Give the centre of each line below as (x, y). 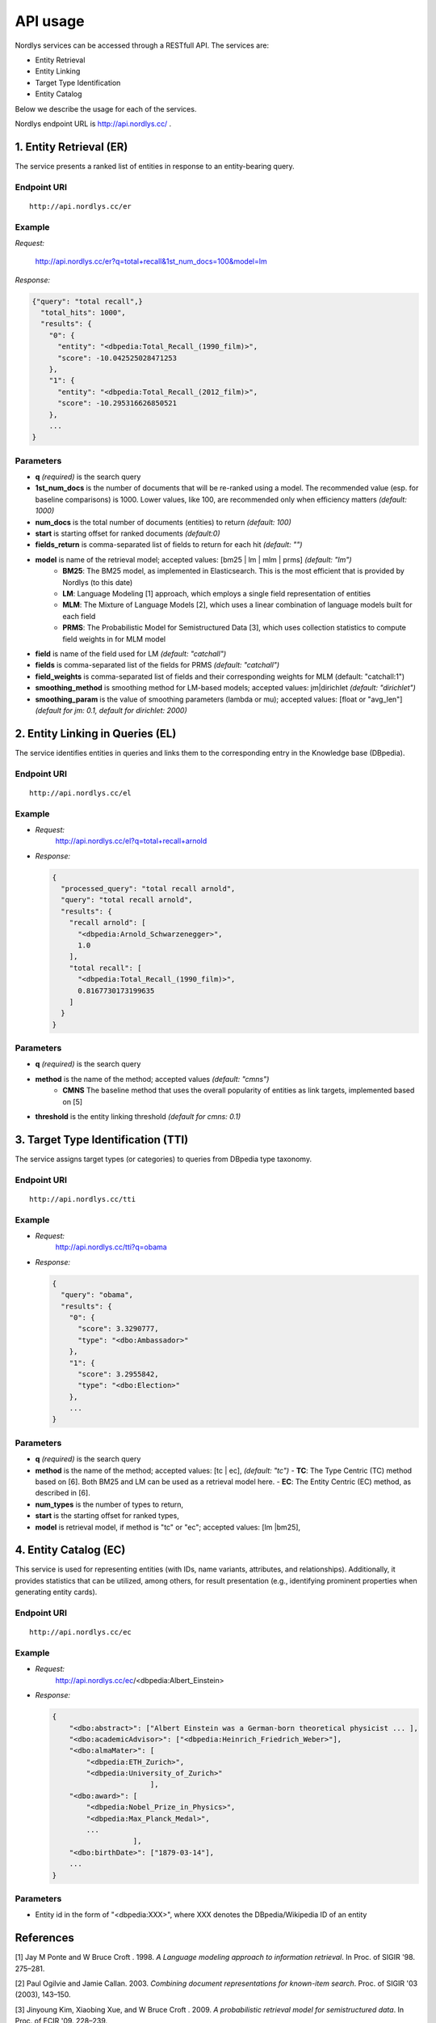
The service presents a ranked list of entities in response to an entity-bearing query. (155, 166)
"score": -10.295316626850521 (117, 403)
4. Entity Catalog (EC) (70, 1550)
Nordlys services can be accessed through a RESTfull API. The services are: (142, 45)
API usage (50, 21)
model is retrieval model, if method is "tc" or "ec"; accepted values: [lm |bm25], (168, 1527)
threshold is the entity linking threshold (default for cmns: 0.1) (138, 1117)
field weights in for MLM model (114, 638)
